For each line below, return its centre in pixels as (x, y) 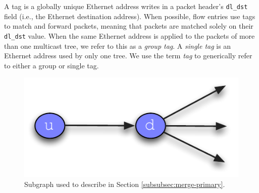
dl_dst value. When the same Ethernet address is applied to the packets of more (129, 35)
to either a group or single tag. (51, 65)
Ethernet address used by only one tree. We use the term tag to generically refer (128, 56)
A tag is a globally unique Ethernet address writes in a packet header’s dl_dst (126, 6)
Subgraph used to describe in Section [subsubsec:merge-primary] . (125, 184)
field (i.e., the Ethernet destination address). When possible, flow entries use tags (130, 16)
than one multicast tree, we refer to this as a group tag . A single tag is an (118, 45)
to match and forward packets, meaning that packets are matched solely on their (129, 26)
